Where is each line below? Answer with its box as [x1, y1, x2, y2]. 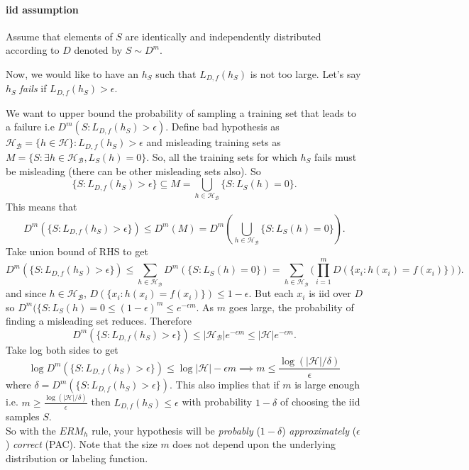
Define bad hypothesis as [171, 119, 280, 134]
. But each [248, 286, 294, 301]
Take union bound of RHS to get [6, 243, 148, 258]
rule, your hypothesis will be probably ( [92, 423, 260, 437]
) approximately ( [282, 423, 357, 437]
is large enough [294, 377, 360, 392]
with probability [182, 394, 253, 409]
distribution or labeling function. [6, 451, 148, 466]
